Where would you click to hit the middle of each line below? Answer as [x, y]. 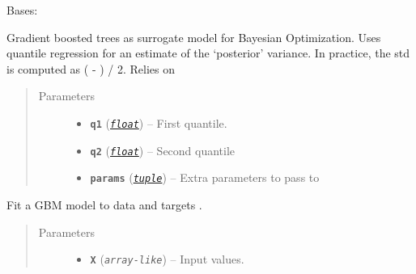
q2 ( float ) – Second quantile [163, 150]
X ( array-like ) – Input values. [167, 259]
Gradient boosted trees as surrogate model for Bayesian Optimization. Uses [194, 37]
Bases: [22, 10]
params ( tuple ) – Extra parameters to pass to [205, 177]
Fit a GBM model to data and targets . [104, 204]
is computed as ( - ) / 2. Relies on [91, 68]
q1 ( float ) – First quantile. [159, 122]
